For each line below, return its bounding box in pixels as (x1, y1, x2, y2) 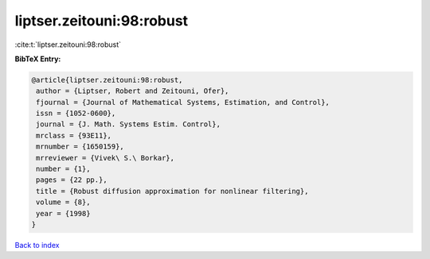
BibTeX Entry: (14, 54, 61, 64)
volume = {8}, (36, 198, 91, 207)
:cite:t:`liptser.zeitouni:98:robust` (14, 40, 122, 49)
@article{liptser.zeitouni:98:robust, (31, 75, 183, 84)
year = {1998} (36, 209, 91, 218)
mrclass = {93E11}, (36, 131, 111, 140)
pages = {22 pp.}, (36, 176, 107, 184)
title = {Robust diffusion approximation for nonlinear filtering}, (36, 187, 309, 195)
